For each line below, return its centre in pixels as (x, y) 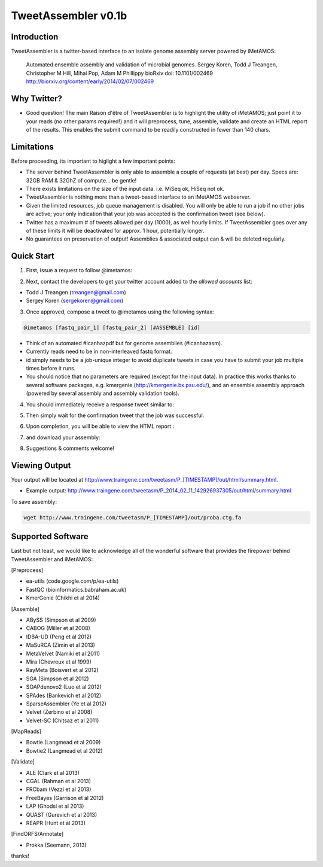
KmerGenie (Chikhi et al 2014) (63, 598)
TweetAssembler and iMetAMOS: (52, 559)
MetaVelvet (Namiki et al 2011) (63, 653)
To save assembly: (34, 501)
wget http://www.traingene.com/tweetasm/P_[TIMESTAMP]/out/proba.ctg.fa (132, 517)
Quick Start (33, 256)
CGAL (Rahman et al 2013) (59, 781)
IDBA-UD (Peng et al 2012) (59, 637)
